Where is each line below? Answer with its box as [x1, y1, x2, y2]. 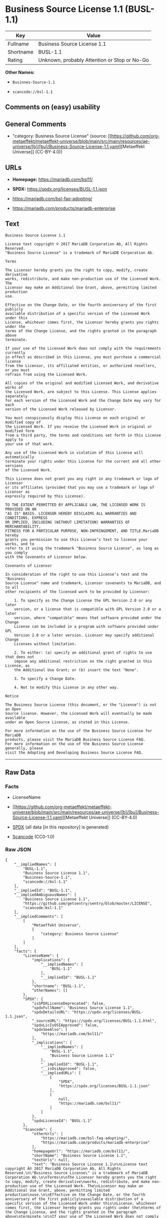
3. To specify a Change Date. [14, 676, 77, 681]
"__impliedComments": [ [14, 914, 64, 919]
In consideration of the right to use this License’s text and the [5, 572, 148, 577]
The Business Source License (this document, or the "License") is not [5, 702, 157, 707]
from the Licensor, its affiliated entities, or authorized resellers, [5, 363, 157, 368]
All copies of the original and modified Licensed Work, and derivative [5, 381, 159, 385]
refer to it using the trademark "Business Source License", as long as [5, 545, 159, 551]
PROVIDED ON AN [5, 507, 37, 512]
